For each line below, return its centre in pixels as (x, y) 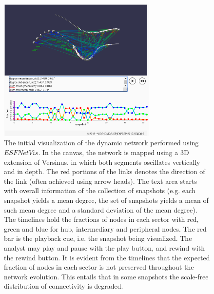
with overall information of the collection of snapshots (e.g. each (100, 190)
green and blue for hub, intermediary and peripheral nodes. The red (105, 228)
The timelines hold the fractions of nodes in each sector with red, (101, 219)
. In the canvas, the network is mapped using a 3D (114, 152)
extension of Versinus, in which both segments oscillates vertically (102, 162)
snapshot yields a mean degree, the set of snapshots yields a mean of (106, 200)
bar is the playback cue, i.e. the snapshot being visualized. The (98, 238)
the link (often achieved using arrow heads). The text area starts (100, 181)
